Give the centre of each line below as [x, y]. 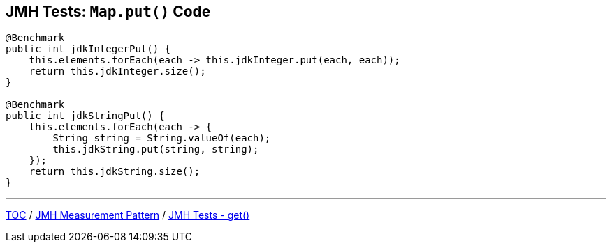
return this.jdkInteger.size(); [117, 71]
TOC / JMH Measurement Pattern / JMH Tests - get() [128, 215]
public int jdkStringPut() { [85, 116]
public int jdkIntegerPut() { [88, 49]
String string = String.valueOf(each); [162, 138]
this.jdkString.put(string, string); [156, 149]
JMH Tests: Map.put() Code [108, 11]
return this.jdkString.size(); [115, 172]
